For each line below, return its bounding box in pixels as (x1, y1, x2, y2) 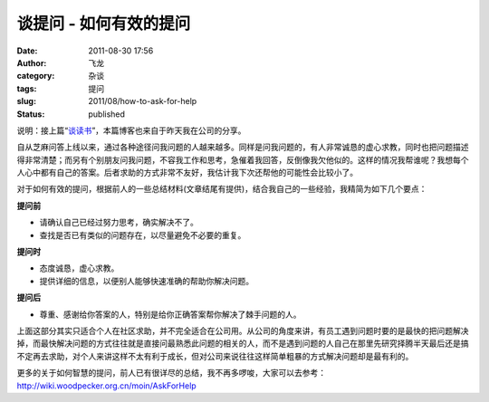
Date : (16, 45, 38, 56)
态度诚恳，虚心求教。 (39, 263, 120, 273)
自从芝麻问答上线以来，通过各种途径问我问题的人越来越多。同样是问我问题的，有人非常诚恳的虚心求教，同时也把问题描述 (16, 141, 469, 153)
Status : (16, 109, 45, 120)
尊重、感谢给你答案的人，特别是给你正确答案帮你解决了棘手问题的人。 (39, 309, 302, 320)
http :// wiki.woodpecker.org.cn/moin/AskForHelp (16, 380, 197, 391)
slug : (16, 96, 36, 107)
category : (16, 71, 55, 81)
